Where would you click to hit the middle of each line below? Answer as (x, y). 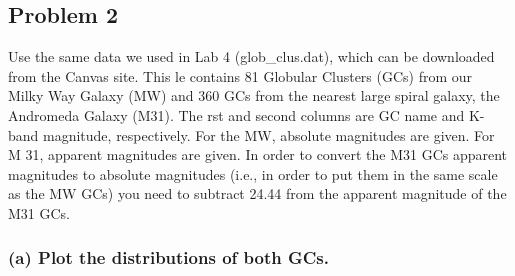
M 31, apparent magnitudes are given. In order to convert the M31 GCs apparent (258, 154)
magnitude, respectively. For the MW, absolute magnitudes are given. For (269, 134)
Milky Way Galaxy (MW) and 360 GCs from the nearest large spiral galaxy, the (254, 95)
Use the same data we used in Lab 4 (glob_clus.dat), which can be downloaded (251, 56)
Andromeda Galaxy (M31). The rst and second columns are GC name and (236, 114)
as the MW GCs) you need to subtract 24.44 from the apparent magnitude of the (257, 193)
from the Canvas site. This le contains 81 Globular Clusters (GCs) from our (240, 75)
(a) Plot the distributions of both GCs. (168, 257)
